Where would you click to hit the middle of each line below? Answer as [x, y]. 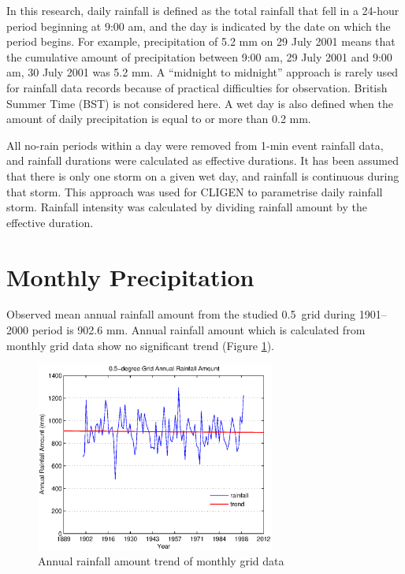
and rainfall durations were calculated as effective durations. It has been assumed [202, 160]
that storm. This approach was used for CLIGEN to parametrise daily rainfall [195, 191]
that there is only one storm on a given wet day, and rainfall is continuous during [203, 175]
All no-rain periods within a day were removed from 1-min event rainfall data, [195, 145]
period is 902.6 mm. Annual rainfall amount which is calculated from [199, 330]
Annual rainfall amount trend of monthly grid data [161, 561]
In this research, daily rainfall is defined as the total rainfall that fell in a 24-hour [203, 10]
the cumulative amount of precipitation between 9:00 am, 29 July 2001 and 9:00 [199, 56]
